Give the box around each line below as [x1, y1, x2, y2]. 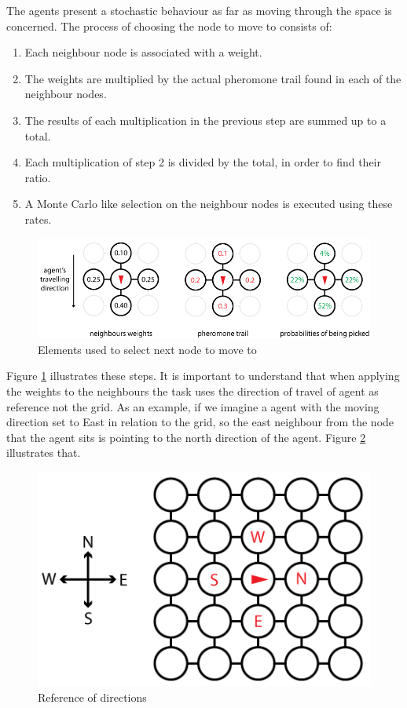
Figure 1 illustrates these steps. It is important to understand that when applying [6, 367, 400, 384]
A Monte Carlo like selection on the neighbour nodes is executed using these [24, 195, 393, 212]
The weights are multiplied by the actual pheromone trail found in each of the [24, 70, 401, 86]
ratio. [24, 169, 51, 185]
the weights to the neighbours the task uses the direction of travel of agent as [6, 383, 379, 400]
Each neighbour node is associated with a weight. [24, 44, 262, 60]
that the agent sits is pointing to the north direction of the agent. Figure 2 [6, 429, 366, 445]
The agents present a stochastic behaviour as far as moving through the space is [6, 2, 392, 18]
